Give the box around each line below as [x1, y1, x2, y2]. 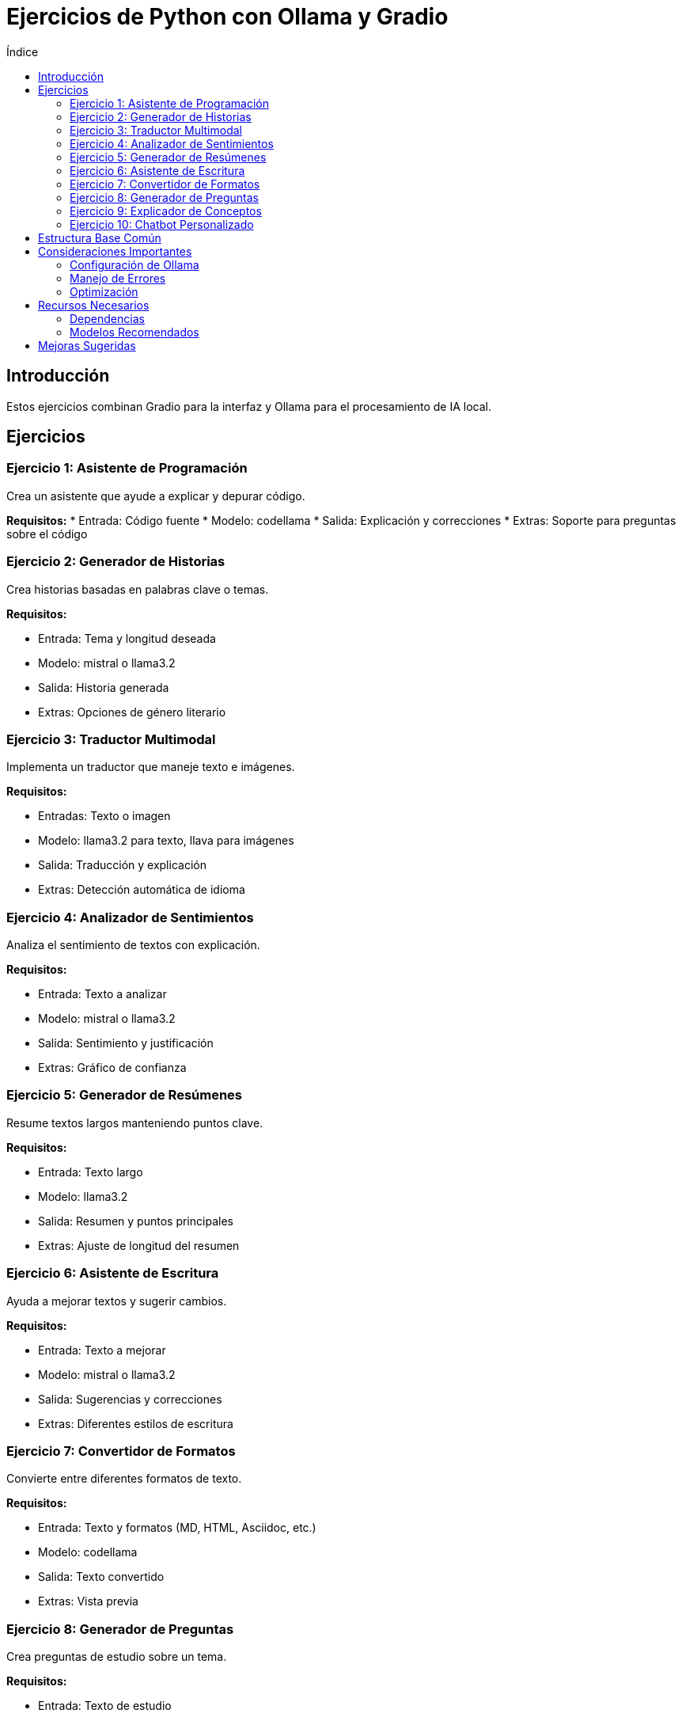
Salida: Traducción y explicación [38, 858, 206, 872]
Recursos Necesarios [38, 298, 150, 312]
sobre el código [6, 526, 88, 541]
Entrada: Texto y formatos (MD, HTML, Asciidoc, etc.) [38, 1521, 316, 1535]
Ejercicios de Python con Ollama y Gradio [6, 3, 449, 30]
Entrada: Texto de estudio [38, 1699, 172, 1713]
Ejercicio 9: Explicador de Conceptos [70, 203, 262, 218]
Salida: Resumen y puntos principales [38, 1214, 233, 1228]
